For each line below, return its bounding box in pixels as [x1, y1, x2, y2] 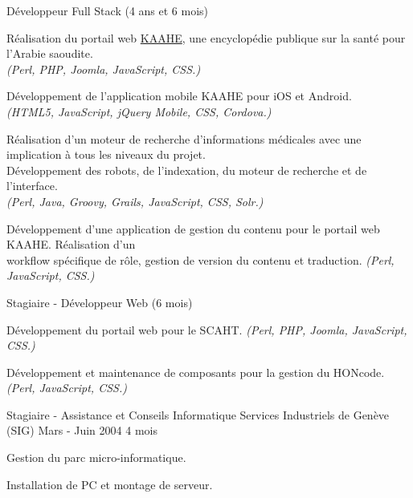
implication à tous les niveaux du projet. [6, 146, 206, 163]
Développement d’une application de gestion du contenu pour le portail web [6, 220, 380, 237]
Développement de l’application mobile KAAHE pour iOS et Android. [6, 87, 352, 104]
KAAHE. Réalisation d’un [6, 236, 136, 253]
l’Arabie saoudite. [6, 45, 93, 62]
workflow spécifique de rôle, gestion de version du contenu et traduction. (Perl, [6, 251, 395, 268]
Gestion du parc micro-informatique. [6, 449, 186, 466]
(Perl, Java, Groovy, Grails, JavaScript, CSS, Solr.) [6, 192, 264, 209]
